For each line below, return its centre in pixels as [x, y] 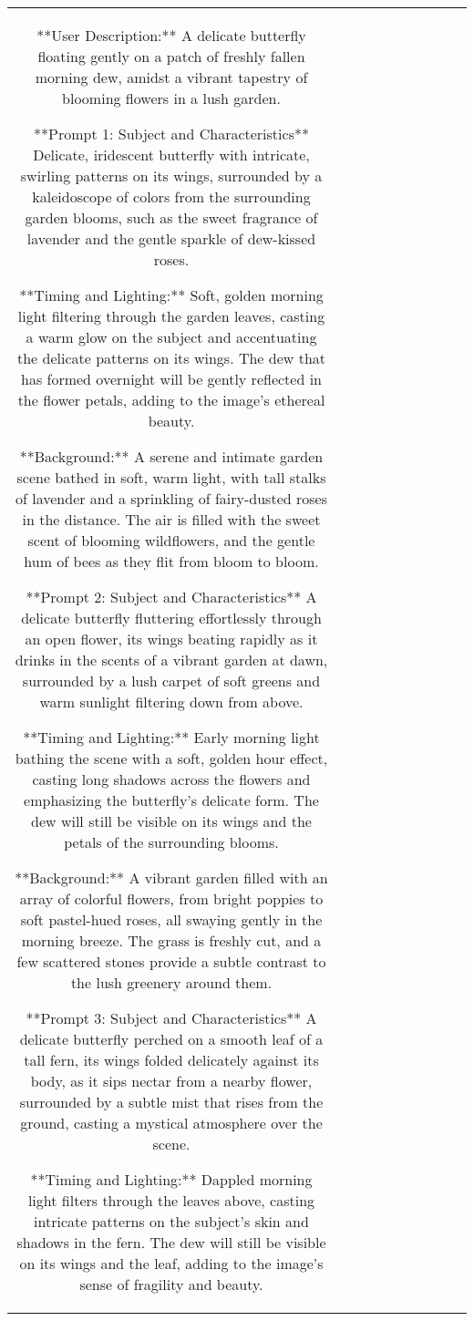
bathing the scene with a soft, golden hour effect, [171, 758]
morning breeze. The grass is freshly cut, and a [171, 940]
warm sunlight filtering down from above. [171, 702]
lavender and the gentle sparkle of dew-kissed [171, 238]
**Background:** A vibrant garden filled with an [171, 877]
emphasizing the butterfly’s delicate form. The [171, 800]
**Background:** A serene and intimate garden [171, 456]
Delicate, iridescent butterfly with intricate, [171, 155]
